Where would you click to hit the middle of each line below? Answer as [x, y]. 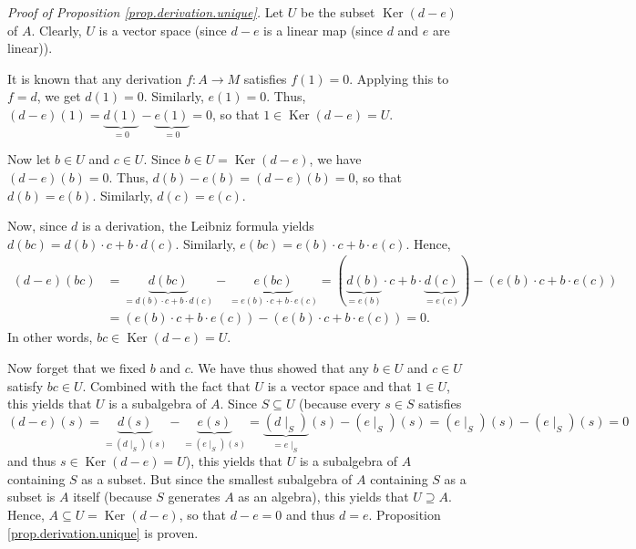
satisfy [26, 385]
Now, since [37, 226]
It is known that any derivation [95, 78]
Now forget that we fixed [77, 367]
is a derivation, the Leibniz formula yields [198, 226]
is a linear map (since [323, 30]
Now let [29, 159]
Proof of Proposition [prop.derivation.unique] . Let [146, 12]
